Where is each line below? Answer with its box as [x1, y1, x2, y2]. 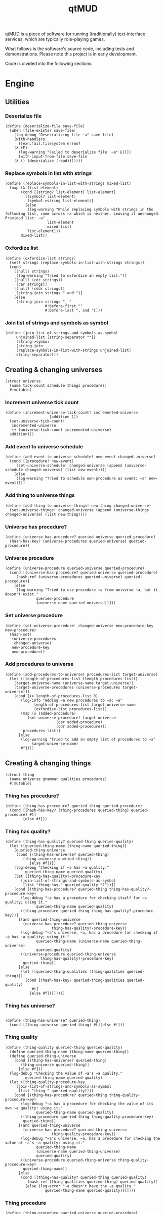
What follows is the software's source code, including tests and [5, 46, 134, 52]
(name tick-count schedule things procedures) [9, 383, 107, 388]
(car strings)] [16, 282, 48, 287]
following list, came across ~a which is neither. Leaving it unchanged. [5, 211, 161, 216]
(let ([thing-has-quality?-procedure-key [14, 874, 100, 879]
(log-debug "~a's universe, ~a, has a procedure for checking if [20, 930, 158, 935]
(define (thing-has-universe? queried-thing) [5, 1018, 100, 1023]
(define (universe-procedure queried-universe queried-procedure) [5, 566, 145, 571]
